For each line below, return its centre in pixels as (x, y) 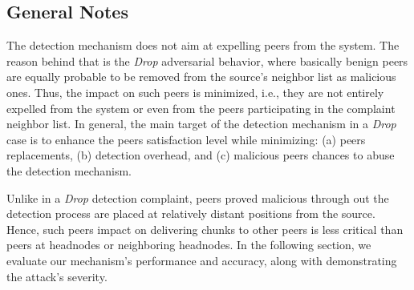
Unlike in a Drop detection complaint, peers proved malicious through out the (198, 197)
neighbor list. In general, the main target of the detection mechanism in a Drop (201, 124)
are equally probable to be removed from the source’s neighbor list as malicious (201, 77)
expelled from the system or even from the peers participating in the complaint (201, 108)
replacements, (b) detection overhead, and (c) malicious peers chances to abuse (201, 155)
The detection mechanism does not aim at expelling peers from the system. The (203, 45)
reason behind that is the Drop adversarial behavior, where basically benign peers (207, 60)
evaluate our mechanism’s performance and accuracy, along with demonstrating (202, 260)
